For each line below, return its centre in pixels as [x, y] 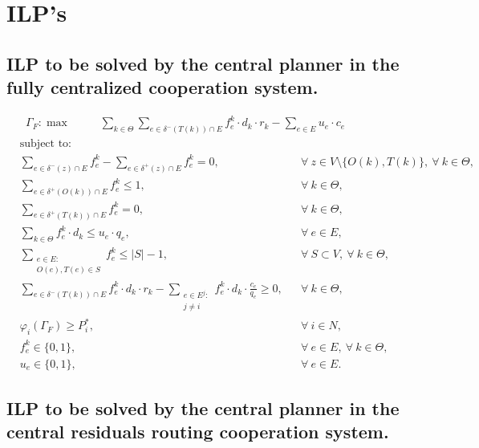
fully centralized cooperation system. [162, 87]
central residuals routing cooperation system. [198, 432]
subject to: [46, 144]
